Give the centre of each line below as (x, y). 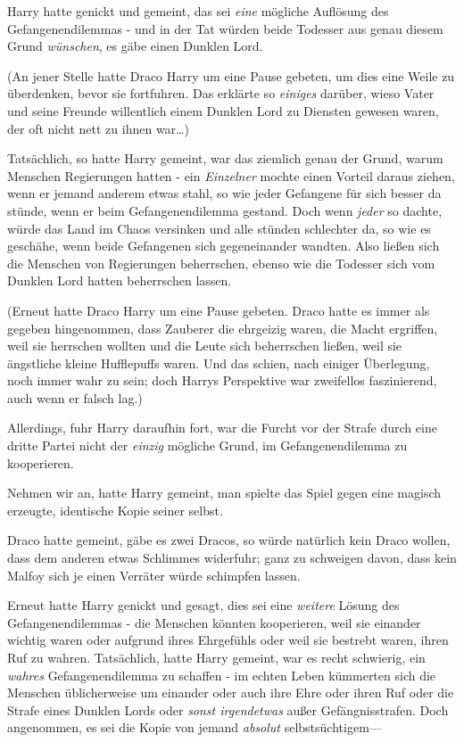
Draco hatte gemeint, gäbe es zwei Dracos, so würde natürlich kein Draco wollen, (229, 540)
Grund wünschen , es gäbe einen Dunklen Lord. (135, 46)
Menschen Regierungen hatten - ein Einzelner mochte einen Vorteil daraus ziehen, (231, 175)
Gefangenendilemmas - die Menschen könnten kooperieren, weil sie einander (214, 622)
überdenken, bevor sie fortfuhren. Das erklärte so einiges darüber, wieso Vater (221, 93)
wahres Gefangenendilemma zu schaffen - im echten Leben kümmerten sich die (222, 675)
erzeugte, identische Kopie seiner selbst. (115, 510)
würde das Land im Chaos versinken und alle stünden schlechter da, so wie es (219, 228)
